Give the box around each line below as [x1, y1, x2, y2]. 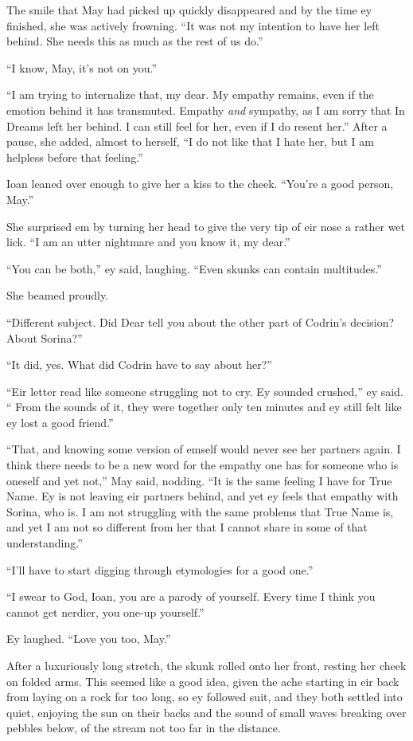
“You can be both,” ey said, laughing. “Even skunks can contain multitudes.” [6, 260, 382, 276]
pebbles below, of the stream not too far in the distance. [6, 719, 281, 736]
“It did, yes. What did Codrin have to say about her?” [6, 356, 272, 373]
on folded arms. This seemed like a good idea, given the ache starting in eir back [6, 672, 399, 689]
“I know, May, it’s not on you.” [6, 59, 158, 76]
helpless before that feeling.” [6, 148, 143, 165]
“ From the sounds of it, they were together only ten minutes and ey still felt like [6, 398, 402, 415]
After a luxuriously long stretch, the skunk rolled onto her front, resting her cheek [6, 657, 407, 673]
